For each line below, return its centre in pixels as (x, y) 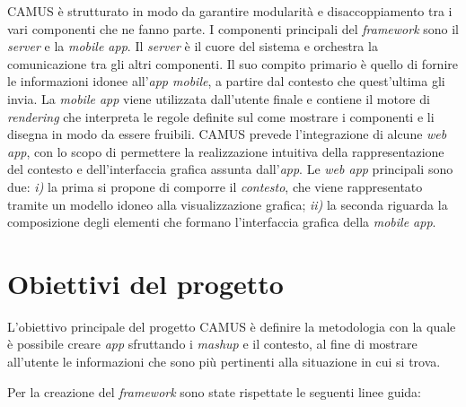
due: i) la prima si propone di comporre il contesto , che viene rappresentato (215, 186)
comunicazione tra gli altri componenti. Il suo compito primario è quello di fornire (233, 63)
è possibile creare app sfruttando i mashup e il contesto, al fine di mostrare (212, 344)
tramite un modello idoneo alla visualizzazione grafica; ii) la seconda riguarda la (228, 204)
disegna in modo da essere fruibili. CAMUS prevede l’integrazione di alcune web (227, 134)
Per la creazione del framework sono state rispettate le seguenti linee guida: (214, 391)
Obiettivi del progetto (145, 283)
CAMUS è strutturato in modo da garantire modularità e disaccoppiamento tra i (230, 11)
